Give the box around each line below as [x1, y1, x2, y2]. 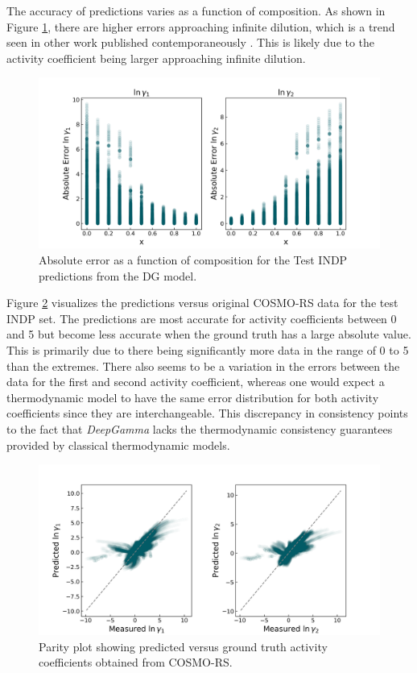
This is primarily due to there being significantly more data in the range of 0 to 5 [6, 341, 409, 358]
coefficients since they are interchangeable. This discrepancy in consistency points [6, 405, 408, 422]
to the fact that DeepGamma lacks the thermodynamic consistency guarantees [6, 420, 393, 437]
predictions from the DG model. [39, 267, 197, 284]
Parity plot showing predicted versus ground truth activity [39, 638, 328, 654]
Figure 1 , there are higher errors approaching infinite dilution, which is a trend [6, 18, 395, 35]
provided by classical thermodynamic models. [6, 436, 230, 453]
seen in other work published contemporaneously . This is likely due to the [6, 34, 375, 51]
